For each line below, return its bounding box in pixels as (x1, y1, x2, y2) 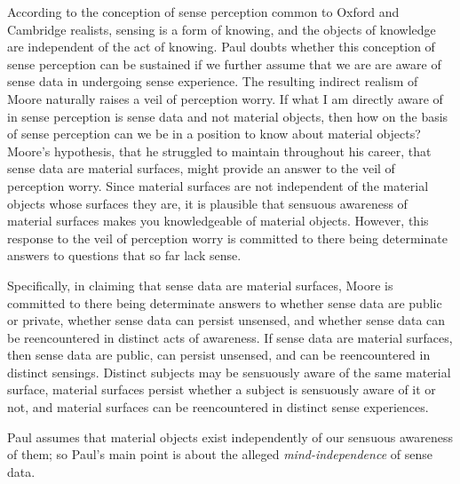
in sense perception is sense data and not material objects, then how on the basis (7, 107, 448, 125)
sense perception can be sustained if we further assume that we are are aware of (7, 54, 441, 73)
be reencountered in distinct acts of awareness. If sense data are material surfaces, (7, 328, 453, 346)
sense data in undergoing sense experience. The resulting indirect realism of (7, 72, 418, 91)
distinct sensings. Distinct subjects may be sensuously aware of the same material (7, 362, 451, 381)
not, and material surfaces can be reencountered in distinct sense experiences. (7, 398, 429, 417)
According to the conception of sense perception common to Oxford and (7, 3, 400, 20)
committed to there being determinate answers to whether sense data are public (7, 293, 442, 312)
